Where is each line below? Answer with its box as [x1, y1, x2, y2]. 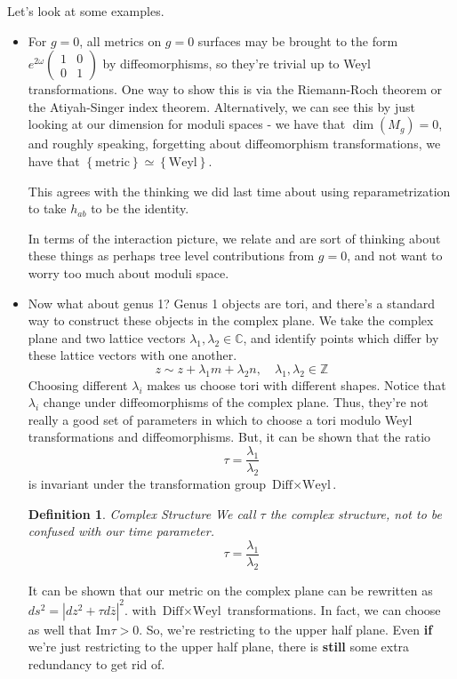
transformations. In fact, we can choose [227, 600, 441, 619]
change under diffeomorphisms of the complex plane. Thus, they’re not [43, 393, 429, 411]
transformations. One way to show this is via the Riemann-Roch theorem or [28, 80, 443, 99]
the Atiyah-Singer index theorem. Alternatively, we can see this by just [28, 97, 415, 116]
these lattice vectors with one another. [28, 346, 237, 364]
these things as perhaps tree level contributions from [28, 246, 315, 265]
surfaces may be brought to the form [197, 31, 398, 50]
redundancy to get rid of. [28, 654, 165, 673]
